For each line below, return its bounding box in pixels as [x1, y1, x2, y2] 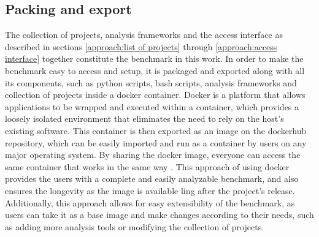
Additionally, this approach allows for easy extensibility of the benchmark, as [5, 196, 295, 209]
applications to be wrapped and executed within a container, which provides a [5, 100, 299, 113]
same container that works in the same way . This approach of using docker [5, 160, 290, 173]
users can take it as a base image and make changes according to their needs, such [5, 208, 314, 221]
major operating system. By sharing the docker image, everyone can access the [5, 148, 301, 161]
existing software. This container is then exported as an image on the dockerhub [5, 124, 307, 137]
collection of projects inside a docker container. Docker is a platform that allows [5, 88, 306, 101]
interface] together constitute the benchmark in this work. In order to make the [5, 52, 304, 65]
